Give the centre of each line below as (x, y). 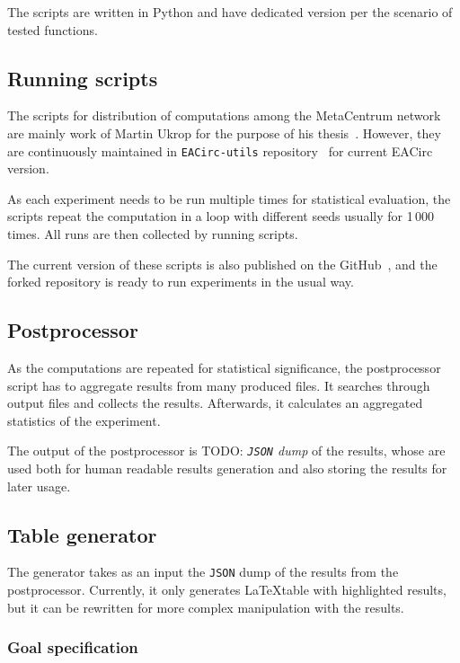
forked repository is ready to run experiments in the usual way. (181, 282)
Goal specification (73, 647)
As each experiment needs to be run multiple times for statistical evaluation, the (229, 198)
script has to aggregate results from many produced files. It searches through (219, 385)
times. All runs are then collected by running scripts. (153, 234)
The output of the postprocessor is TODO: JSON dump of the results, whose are (226, 451)
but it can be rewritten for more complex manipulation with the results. (206, 607)
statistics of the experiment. (84, 420)
